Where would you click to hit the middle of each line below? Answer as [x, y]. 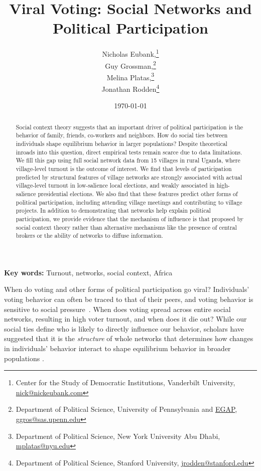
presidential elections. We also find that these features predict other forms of [138, 193]
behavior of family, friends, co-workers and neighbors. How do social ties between [122, 135]
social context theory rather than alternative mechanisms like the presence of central [126, 227]
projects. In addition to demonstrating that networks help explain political [113, 210]
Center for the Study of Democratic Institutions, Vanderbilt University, [125, 382]
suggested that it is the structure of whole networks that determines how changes [129, 338]
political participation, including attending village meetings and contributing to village [129, 202]
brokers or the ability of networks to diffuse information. [89, 235]
